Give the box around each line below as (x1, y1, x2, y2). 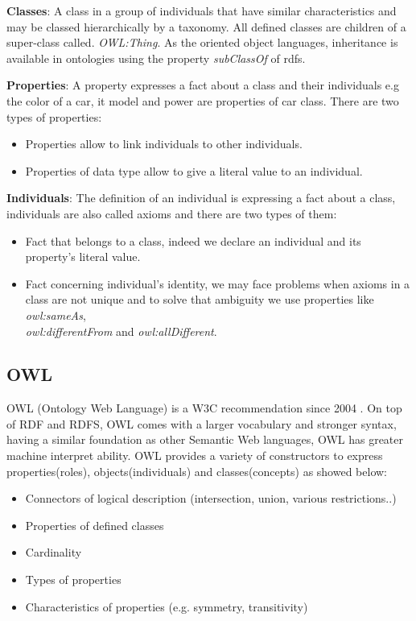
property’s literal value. (25, 248, 141, 265)
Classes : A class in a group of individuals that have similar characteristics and (6, 2, 397, 19)
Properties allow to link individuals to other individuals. (25, 135, 303, 152)
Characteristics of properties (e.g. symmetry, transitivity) (25, 598, 308, 615)
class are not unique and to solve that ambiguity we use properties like (25, 291, 374, 308)
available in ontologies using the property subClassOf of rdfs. (6, 49, 306, 66)
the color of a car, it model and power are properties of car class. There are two (6, 92, 399, 109)
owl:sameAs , (25, 306, 86, 323)
